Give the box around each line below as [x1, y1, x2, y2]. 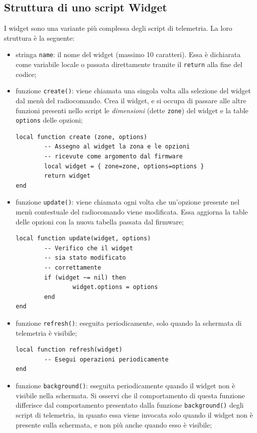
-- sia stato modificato [44, 254, 126, 262]
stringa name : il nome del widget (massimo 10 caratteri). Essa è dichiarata [15, 49, 241, 60]
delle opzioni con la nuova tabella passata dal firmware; [15, 216, 184, 226]
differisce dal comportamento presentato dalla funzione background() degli [15, 400, 244, 410]
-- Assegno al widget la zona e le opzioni [44, 143, 190, 150]
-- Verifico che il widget [44, 244, 133, 252]
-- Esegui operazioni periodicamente [44, 356, 169, 363]
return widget [44, 172, 91, 180]
